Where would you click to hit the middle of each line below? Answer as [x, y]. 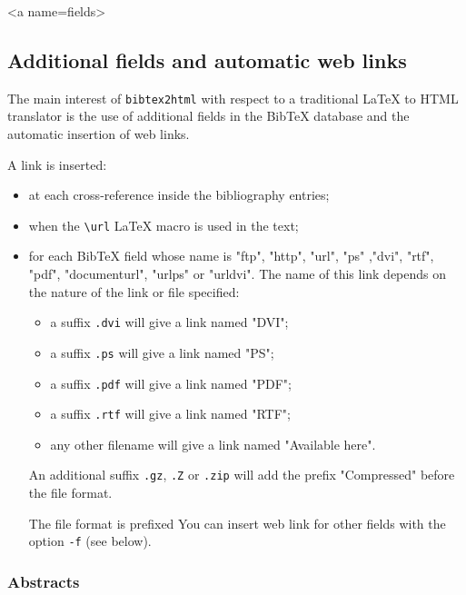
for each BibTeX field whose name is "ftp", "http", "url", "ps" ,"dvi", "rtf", [231, 256]
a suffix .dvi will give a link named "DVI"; [169, 322]
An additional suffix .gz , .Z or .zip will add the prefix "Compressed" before [242, 475]
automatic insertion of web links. [99, 134]
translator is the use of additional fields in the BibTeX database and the [208, 116]
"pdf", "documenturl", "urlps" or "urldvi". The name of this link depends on [238, 274]
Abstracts [44, 581]
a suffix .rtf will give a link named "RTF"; [170, 414]
